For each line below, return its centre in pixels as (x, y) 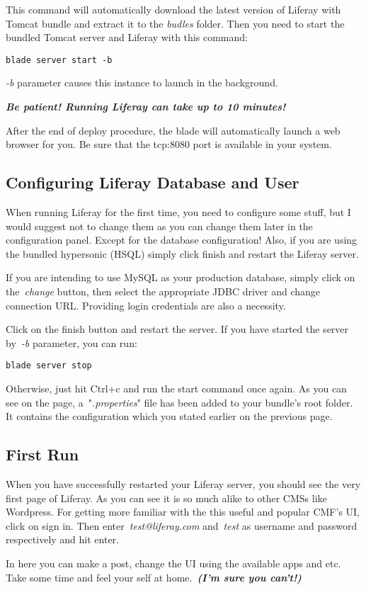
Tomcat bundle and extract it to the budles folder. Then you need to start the (175, 23)
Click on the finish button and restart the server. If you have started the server (177, 329)
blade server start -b (59, 60)
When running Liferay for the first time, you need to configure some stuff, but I (178, 212)
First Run (42, 454)
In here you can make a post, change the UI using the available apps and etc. (173, 563)
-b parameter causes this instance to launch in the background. (142, 83)
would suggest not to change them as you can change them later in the (159, 226)
